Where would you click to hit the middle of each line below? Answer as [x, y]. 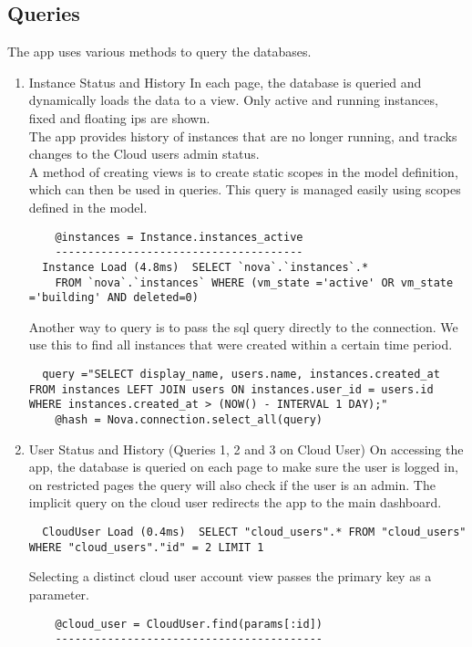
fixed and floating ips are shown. [119, 117]
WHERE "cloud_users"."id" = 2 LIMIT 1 [146, 547]
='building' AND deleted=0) [113, 298]
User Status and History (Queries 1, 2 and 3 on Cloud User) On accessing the [246, 449]
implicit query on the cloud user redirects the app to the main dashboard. [235, 502]
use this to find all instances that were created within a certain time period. [241, 344]
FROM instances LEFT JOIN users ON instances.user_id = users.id [231, 389]
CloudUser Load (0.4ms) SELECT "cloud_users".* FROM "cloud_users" [254, 532]
